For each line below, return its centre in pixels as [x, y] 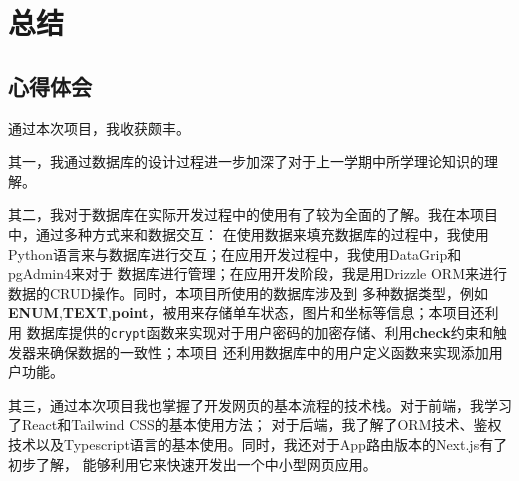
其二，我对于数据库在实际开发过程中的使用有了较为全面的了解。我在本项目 [253, 214]
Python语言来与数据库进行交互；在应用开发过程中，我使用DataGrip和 [235, 253]
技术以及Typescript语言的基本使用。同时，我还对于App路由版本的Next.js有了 [258, 443]
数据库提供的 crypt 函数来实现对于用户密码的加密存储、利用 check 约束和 [259, 331]
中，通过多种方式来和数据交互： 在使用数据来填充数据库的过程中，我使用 [248, 233]
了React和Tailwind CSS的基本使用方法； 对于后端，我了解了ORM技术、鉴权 [255, 424]
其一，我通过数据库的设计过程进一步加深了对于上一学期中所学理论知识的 [246, 161]
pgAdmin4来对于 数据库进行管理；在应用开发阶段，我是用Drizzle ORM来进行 [257, 273]
